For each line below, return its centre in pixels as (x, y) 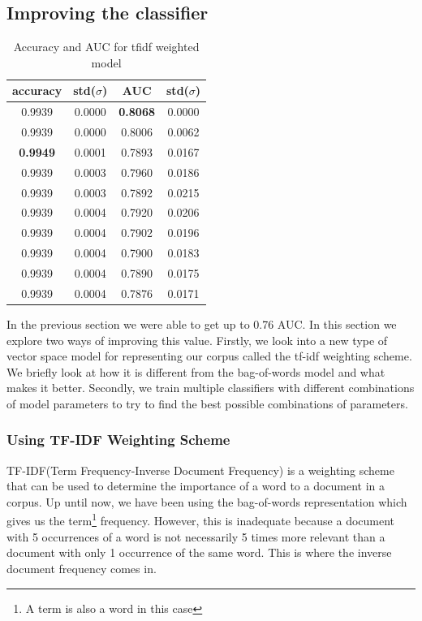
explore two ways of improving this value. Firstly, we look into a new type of (197, 340)
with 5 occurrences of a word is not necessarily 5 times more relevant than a (196, 536)
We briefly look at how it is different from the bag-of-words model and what (196, 371)
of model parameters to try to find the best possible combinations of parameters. (207, 403)
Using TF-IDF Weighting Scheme (118, 440)
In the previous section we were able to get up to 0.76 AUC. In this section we (202, 323)
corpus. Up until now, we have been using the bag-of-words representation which (207, 501)
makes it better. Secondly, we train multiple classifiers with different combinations (211, 388)
